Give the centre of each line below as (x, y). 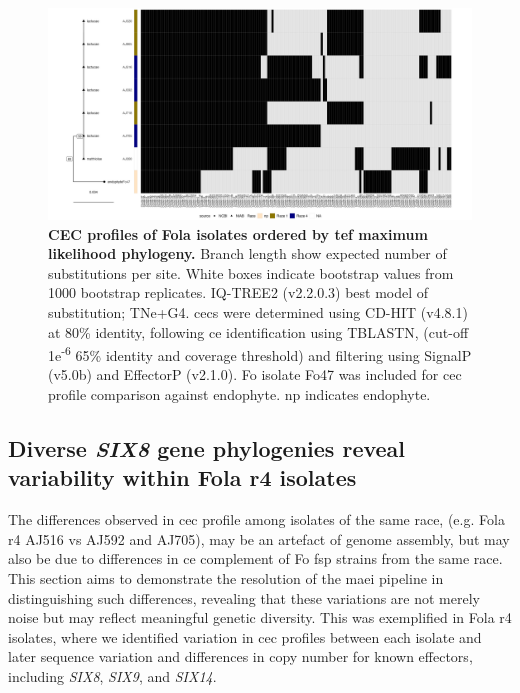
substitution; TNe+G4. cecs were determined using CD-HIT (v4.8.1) (258, 311)
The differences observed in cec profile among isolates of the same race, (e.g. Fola (256, 519)
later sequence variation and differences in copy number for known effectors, (240, 656)
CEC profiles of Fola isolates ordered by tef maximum (238, 233)
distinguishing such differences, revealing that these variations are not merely (244, 597)
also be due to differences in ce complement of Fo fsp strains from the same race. (255, 558)
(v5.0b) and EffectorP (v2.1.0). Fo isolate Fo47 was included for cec (255, 374)
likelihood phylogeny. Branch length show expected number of (247, 253)
